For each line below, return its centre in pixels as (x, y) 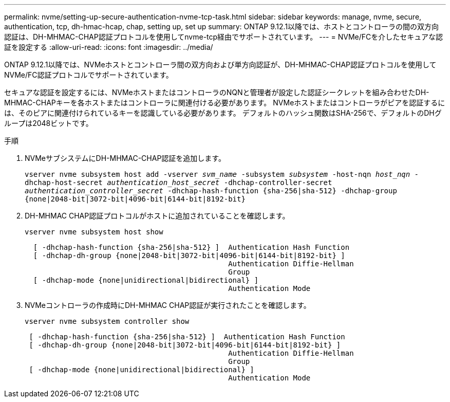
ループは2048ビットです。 (49, 123)
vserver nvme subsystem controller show (107, 321)
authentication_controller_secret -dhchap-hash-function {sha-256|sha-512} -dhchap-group (211, 191)
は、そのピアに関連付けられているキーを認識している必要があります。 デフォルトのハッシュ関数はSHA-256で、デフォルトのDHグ (223, 113)
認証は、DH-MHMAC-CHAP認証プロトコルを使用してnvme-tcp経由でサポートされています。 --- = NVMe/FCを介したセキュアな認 (223, 37)
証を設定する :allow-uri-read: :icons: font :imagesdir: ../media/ (109, 47)
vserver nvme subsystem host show (94, 232)
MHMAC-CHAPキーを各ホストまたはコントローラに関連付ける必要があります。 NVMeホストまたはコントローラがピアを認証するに (225, 103)
